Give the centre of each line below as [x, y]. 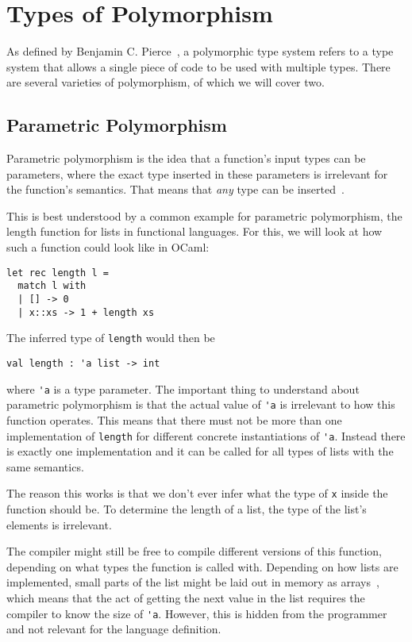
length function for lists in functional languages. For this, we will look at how [194, 231]
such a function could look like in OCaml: [108, 247]
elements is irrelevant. [59, 524]
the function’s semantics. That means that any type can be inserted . [175, 189]
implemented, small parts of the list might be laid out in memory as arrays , [193, 582]
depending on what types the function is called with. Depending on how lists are [202, 566]
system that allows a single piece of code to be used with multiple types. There [198, 66]
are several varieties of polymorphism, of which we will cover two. [166, 82]
